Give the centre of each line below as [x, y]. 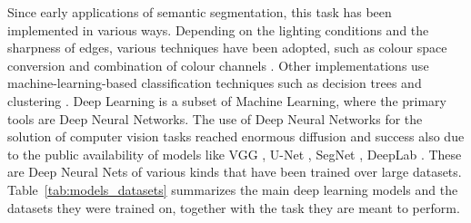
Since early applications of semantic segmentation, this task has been [200, 12]
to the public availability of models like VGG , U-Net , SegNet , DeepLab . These [235, 154]
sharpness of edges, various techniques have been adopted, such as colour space [227, 48]
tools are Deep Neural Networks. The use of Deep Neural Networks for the [215, 118]
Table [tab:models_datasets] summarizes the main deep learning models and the [233, 189]
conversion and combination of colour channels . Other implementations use [218, 65]
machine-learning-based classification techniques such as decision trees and [215, 83]
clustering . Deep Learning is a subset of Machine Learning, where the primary [227, 100]
